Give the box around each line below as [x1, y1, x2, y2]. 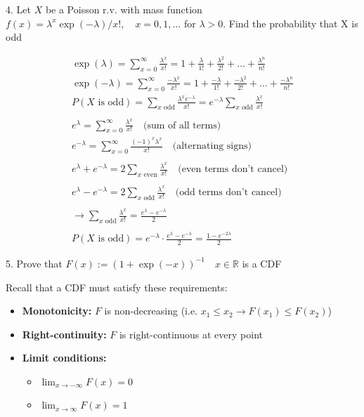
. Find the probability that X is [223, 15, 358, 30]
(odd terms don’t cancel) [175, 187, 282, 198]
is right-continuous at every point [119, 326, 263, 341]
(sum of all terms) [143, 120, 221, 131]
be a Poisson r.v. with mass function [45, 2, 202, 16]
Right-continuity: [22, 326, 107, 341]
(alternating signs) [172, 141, 252, 152]
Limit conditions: [22, 350, 107, 365]
